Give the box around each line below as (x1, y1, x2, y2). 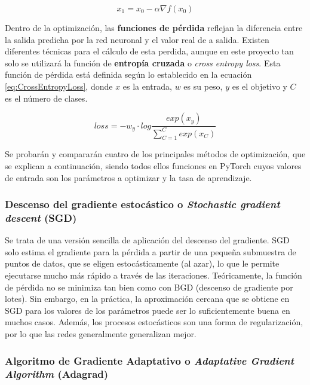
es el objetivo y (232, 80, 287, 92)
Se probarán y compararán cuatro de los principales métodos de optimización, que (5, 148, 306, 160)
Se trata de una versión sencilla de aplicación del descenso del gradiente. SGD (5, 234, 290, 246)
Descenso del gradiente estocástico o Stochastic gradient (5, 197, 280, 212)
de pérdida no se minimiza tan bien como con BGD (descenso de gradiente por (5, 280, 293, 293)
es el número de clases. (5, 91, 88, 104)
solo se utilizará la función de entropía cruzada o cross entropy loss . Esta (5, 56, 281, 69)
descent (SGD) (5, 210, 77, 225)
